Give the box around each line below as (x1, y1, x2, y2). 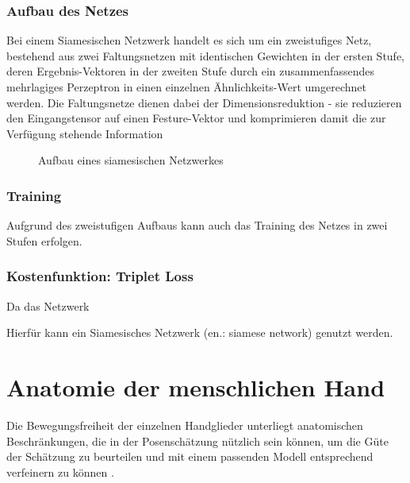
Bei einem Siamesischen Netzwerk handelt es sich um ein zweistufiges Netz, (6, 32, 372, 48)
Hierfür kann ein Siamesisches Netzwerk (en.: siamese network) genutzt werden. (6, 324, 393, 341)
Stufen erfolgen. (6, 232, 82, 249)
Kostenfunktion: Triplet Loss (6, 266, 194, 286)
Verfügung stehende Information (6, 125, 163, 141)
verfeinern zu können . (6, 463, 114, 480)
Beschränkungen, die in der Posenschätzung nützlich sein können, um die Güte (6, 432, 389, 449)
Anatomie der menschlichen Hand (6, 370, 385, 403)
